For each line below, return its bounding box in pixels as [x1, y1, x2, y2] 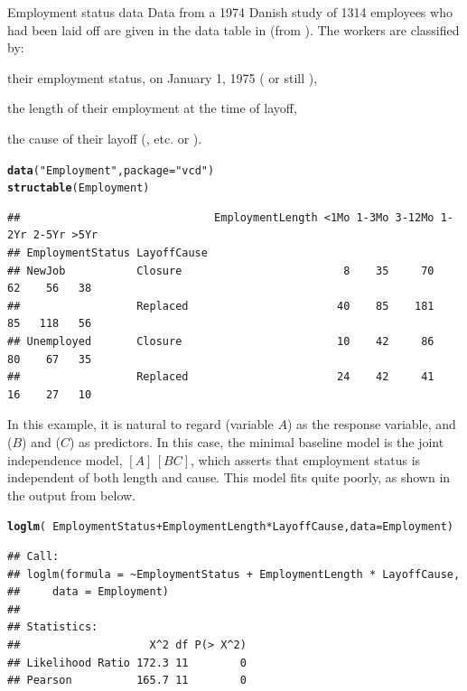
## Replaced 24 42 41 [7, 370, 434, 384]
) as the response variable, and [286, 415, 456, 434]
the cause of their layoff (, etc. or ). [7, 128, 202, 147]
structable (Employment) [7, 182, 150, 195]
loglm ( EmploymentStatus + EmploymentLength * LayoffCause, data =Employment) [7, 520, 454, 534]
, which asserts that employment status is [191, 450, 421, 469]
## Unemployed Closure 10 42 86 [7, 335, 434, 349]
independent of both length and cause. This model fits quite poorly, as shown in [7, 468, 451, 487]
